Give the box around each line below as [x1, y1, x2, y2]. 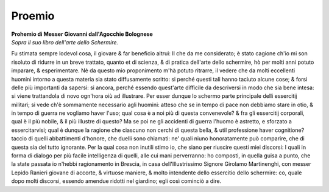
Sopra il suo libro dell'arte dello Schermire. [11, 38, 119, 46]
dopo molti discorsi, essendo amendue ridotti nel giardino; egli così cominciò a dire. [11, 177, 222, 185]
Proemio [11, 9, 55, 22]
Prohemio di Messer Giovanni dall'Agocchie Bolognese [11, 30, 154, 38]
